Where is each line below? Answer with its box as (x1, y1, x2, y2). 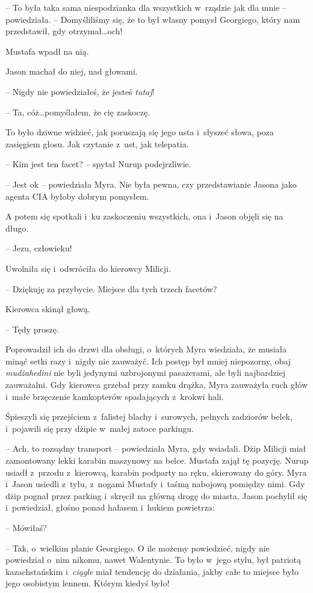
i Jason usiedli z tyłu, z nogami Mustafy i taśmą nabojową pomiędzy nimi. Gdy (5, 478, 305, 490)
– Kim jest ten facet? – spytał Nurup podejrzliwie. (5, 158, 191, 170)
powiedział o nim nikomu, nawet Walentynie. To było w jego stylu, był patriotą (5, 553, 302, 566)
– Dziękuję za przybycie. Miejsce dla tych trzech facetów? (5, 282, 217, 295)
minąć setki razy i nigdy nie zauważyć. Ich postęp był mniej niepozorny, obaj (5, 354, 291, 367)
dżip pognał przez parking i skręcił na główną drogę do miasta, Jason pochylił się (5, 489, 308, 502)
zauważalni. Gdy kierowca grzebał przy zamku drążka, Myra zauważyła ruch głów (5, 378, 308, 391)
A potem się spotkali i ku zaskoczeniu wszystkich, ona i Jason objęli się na (5, 210, 284, 223)
